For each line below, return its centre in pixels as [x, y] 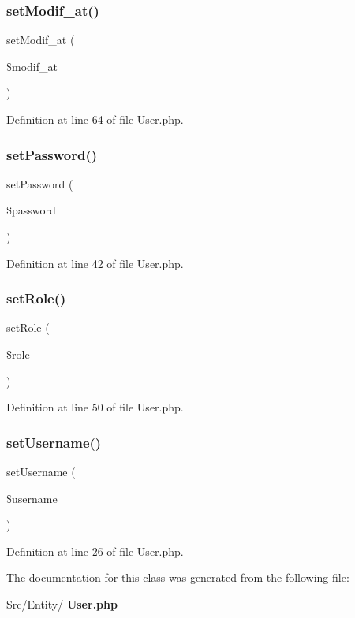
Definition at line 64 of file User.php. [95, 119]
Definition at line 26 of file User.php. [95, 551]
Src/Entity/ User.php [62, 603]
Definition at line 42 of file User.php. [95, 263]
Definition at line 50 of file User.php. [95, 407]
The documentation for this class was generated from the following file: [178, 577]
